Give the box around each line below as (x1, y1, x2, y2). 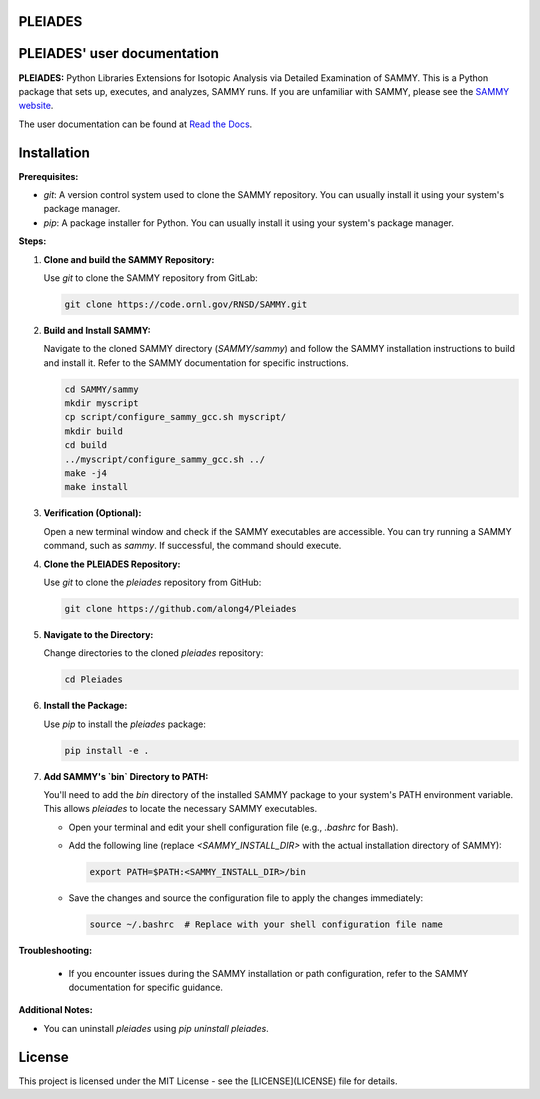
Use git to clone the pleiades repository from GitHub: (43, 576, 262, 588)
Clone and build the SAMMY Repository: (43, 253, 215, 265)
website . (18, 100, 54, 112)
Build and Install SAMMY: (43, 324, 151, 336)
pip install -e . (64, 745, 150, 756)
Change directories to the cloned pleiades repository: (43, 647, 264, 659)
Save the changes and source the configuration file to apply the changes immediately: (68, 892, 424, 904)
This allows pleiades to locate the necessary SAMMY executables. (43, 803, 318, 815)
